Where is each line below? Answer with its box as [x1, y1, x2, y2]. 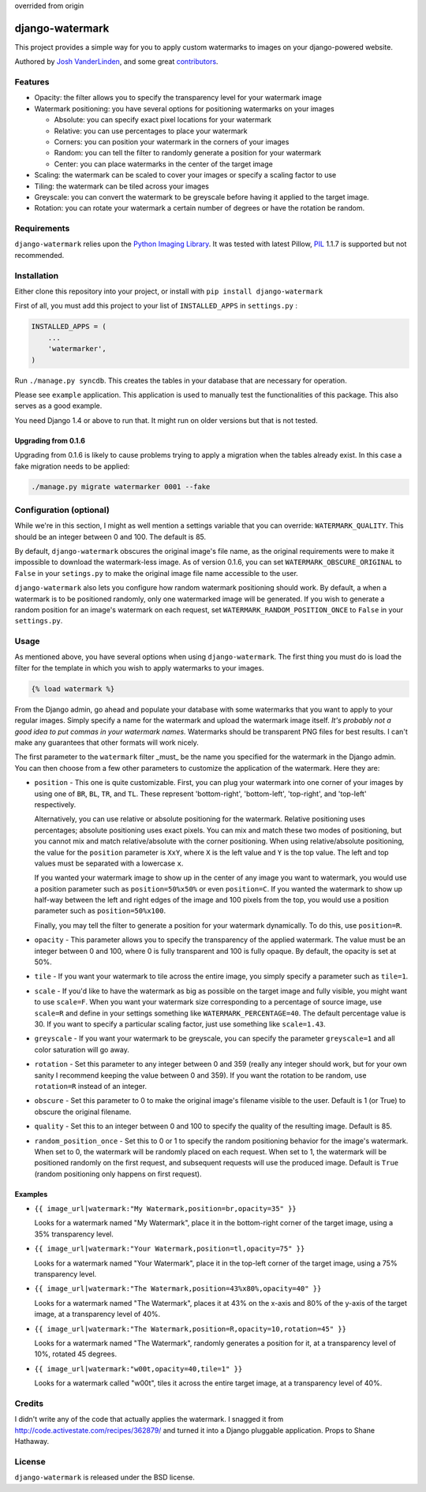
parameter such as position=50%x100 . [34, 906, 166, 915]
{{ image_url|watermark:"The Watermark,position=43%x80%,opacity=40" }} [34, 1284, 322, 1293]
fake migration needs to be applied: [14, 462, 130, 471]
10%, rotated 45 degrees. [34, 1349, 118, 1359]
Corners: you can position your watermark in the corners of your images [54, 137, 290, 146]
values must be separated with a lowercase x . [34, 858, 184, 868]
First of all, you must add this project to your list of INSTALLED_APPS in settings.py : [14, 301, 297, 311]
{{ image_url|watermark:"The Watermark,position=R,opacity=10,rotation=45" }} [34, 1324, 347, 1333]
